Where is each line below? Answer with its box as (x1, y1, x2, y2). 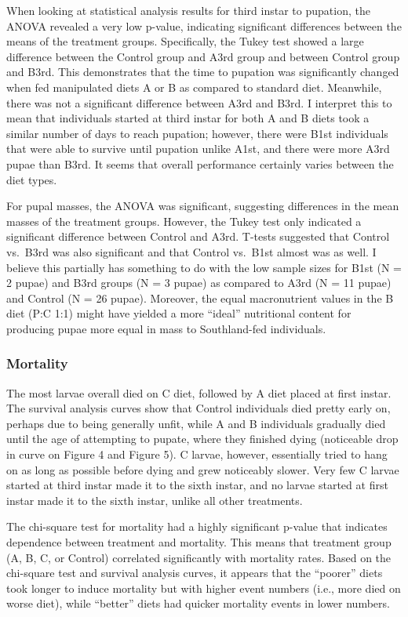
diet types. (6, 171, 57, 187)
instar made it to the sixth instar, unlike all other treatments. (6, 492, 303, 508)
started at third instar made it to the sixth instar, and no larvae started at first (6, 477, 388, 493)
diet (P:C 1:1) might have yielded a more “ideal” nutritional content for (6, 305, 352, 321)
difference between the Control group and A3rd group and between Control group (6, 48, 400, 64)
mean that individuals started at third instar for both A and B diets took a (6, 110, 370, 126)
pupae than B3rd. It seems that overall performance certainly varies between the (6, 155, 394, 172)
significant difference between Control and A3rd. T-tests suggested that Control (6, 228, 390, 245)
